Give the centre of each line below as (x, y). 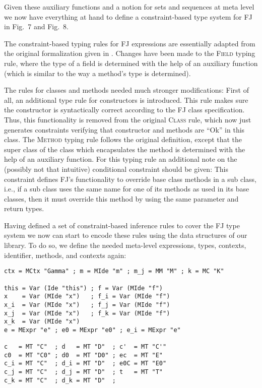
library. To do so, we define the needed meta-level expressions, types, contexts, (125, 245)
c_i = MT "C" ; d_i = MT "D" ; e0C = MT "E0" (85, 364)
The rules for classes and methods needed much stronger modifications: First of (126, 90)
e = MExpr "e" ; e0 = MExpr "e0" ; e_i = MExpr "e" (92, 330)
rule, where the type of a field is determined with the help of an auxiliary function (131, 63)
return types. (24, 208)
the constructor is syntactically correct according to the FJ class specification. (124, 110)
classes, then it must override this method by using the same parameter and (121, 198)
